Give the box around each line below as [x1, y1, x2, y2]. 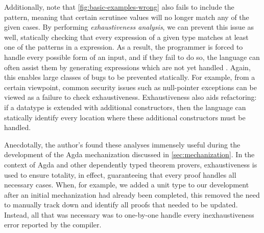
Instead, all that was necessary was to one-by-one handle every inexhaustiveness [4, 209, 254, 220]
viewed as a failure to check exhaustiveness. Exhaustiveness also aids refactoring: [4, 92, 257, 102]
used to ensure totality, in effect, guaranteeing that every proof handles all [4, 169, 236, 180]
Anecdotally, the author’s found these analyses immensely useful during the [4, 139, 241, 150]
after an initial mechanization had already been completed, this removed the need [4, 189, 260, 200]
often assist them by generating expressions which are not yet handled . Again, [4, 61, 251, 72]
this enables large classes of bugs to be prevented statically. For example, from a [4, 72, 255, 82]
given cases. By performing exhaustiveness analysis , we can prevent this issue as [4, 22, 254, 32]
